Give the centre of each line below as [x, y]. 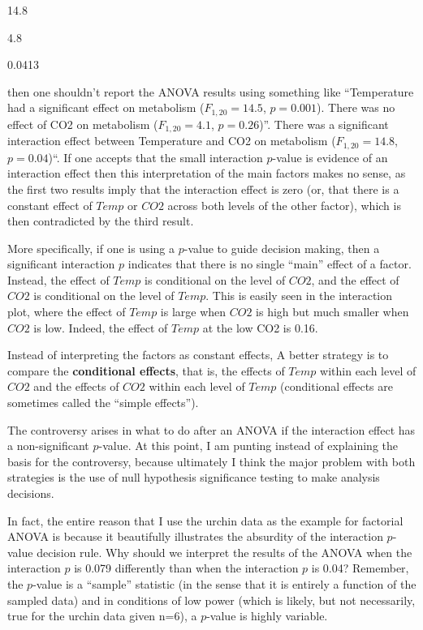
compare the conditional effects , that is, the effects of [146, 370]
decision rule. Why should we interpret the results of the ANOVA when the [224, 552]
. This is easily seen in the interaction [299, 296]
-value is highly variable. [267, 616]
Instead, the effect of [58, 279]
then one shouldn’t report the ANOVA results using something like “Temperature [211, 91]
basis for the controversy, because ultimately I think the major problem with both [211, 461]
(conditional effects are [337, 386]
